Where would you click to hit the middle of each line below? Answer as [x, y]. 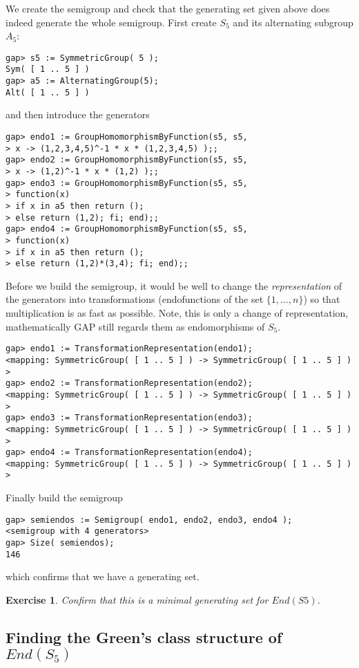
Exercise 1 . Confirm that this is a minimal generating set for [137, 599]
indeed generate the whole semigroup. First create [111, 22]
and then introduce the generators [78, 114]
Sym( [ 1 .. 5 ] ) [48, 69]
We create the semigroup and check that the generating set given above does [168, 8]
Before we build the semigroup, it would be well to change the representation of [174, 285]
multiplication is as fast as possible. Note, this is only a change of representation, [177, 313]
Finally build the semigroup [64, 498]
